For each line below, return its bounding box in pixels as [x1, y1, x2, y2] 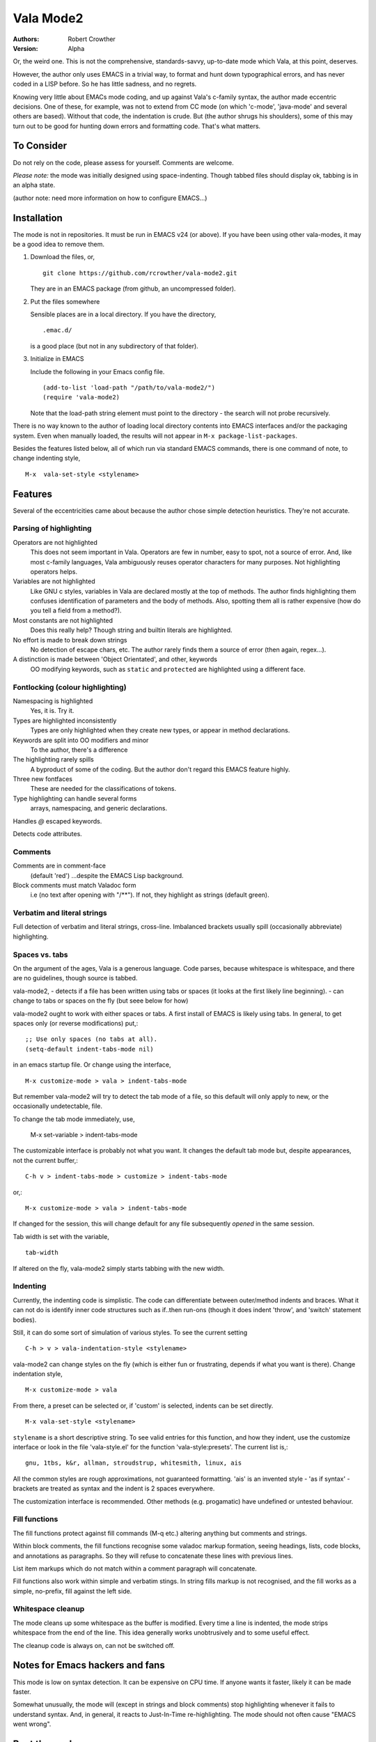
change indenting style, [13, 454, 81, 463]
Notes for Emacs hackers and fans [13, 1659, 165, 1672]
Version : [13, 44, 38, 52]
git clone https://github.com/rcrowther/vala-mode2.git [42, 269, 237, 277]
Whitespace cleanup [13, 1604, 85, 1614]
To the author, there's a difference [30, 746, 128, 754]
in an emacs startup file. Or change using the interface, [13, 1061, 171, 1069]
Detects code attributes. [13, 830, 83, 838]
